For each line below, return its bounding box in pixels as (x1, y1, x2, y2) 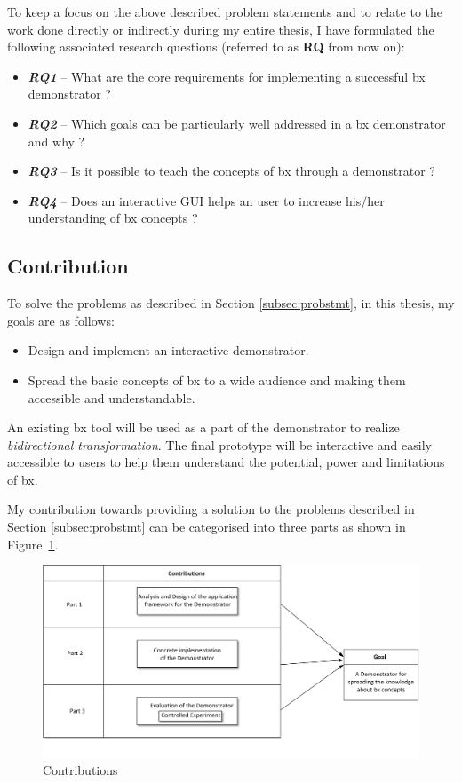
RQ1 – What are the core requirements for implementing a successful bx (28, 67, 426, 85)
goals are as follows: (7, 311, 115, 329)
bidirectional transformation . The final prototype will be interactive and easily (7, 435, 432, 454)
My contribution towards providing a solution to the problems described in (7, 500, 415, 518)
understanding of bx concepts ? (28, 209, 198, 227)
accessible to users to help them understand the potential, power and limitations (7, 453, 445, 471)
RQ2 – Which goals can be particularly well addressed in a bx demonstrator (28, 114, 446, 132)
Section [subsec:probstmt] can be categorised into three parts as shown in (7, 517, 406, 536)
